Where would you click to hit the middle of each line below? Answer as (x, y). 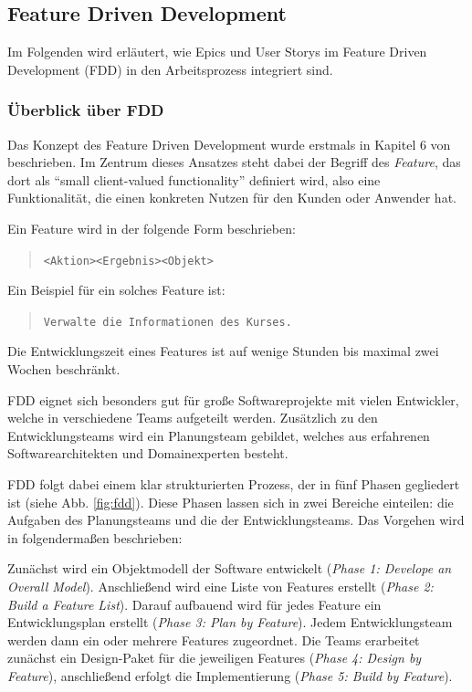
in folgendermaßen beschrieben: (95, 537)
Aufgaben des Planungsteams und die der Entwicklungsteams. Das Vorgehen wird (236, 520)
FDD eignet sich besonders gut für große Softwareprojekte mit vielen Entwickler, (233, 399)
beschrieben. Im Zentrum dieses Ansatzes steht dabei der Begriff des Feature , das (234, 162)
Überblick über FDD (86, 110)
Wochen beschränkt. (64, 369)
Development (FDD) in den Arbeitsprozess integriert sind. (170, 69)
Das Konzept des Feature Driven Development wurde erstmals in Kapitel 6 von (229, 144)
